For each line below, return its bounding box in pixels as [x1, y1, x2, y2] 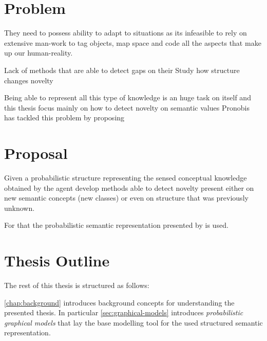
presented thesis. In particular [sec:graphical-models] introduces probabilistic [4, 307, 243, 318]
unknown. [4, 202, 35, 213]
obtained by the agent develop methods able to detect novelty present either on [4, 182, 254, 193]
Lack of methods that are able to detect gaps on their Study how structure [4, 64, 240, 75]
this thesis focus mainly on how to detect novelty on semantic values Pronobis [4, 102, 250, 113]
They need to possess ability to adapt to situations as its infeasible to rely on [4, 27, 247, 38]
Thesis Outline [4, 250, 110, 271]
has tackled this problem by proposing [4, 112, 125, 123]
